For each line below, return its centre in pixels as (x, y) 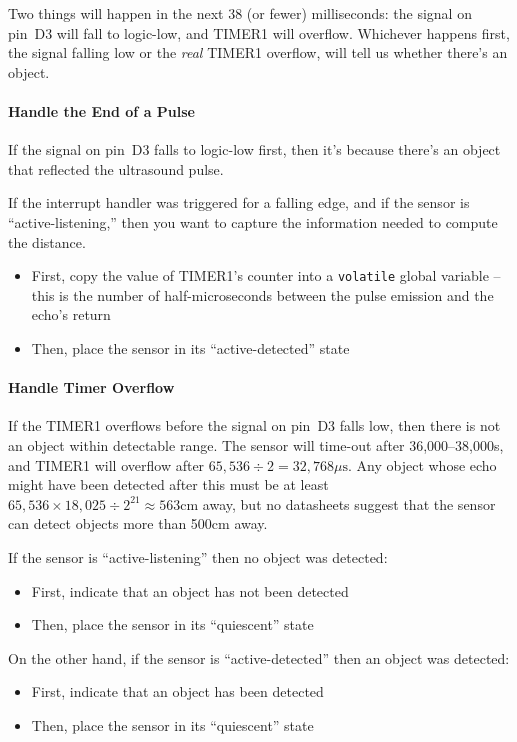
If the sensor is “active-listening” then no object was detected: (198, 556)
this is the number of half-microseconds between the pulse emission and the (262, 294)
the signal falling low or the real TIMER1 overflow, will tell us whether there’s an (258, 52)
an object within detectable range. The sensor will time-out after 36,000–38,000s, (256, 444)
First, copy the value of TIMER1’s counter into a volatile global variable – (266, 275)
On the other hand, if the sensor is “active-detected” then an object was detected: (259, 657)
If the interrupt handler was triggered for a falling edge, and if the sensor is (239, 202)
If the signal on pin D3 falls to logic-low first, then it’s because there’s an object (254, 149)
